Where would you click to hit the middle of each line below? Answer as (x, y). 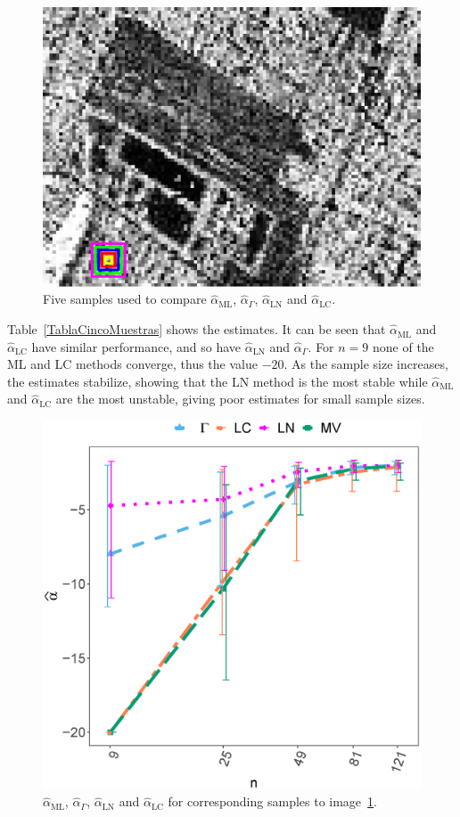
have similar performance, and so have (136, 346)
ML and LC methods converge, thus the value (132, 364)
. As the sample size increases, (366, 364)
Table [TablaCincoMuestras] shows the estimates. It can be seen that (197, 329)
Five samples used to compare (125, 299)
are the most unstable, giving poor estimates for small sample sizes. (240, 399)
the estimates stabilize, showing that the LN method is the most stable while (218, 381)
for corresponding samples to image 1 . (272, 801)
